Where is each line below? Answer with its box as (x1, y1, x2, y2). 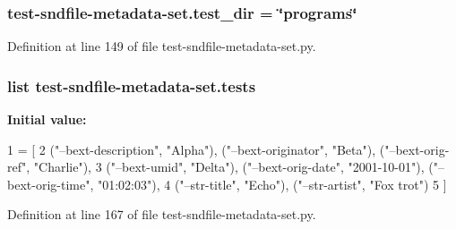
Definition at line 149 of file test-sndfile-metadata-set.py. (7, 37, 316, 55)
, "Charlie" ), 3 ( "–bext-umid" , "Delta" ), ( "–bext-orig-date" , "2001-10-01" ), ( (26, 157, 434, 176)
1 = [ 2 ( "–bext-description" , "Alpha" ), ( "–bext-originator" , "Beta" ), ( (7, 140, 385, 158)
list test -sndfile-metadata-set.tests (7, 74, 256, 97)
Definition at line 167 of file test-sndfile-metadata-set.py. (7, 205, 316, 224)
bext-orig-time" (7, 174, 90, 193)
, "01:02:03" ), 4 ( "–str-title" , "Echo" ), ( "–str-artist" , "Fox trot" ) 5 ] (90, 174, 447, 193)
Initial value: (7, 110, 87, 129)
